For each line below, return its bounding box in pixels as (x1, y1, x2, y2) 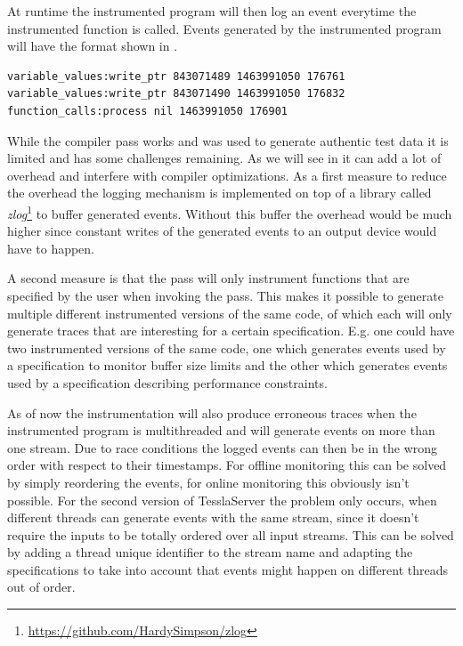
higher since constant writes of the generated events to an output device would (7, 222, 437, 240)
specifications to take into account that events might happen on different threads (7, 560, 449, 578)
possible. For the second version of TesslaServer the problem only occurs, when (7, 490, 437, 509)
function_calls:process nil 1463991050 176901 (7, 104, 288, 117)
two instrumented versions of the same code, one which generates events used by (7, 338, 446, 357)
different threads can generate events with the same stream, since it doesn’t (7, 508, 419, 527)
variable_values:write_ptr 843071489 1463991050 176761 (7, 69, 345, 83)
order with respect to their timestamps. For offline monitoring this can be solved (7, 456, 447, 474)
